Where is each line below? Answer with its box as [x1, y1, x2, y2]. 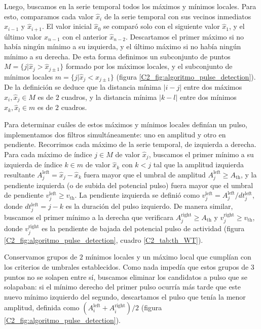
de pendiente [4, 190, 44, 200]
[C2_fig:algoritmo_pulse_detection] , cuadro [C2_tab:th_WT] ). [4, 234, 203, 245]
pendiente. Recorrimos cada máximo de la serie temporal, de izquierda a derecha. [4, 139, 256, 150]
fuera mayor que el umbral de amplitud [84, 169, 206, 179]
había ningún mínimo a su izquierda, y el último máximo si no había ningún [4, 41, 241, 52]
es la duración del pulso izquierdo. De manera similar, [65, 201, 233, 211]
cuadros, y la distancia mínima [61, 91, 157, 102]
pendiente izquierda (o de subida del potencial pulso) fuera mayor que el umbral [4, 179, 253, 190]
